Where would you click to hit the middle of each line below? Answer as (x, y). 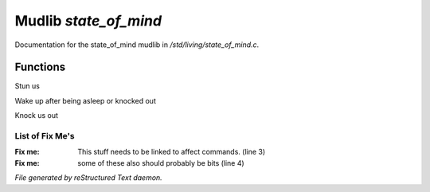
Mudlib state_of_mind (88, 21)
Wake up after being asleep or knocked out (86, 100)
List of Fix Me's (45, 136)
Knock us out (37, 116)
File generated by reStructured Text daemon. (88, 178)
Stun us (27, 86)
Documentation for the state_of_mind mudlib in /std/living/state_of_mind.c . (137, 45)
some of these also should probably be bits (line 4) (161, 163)
